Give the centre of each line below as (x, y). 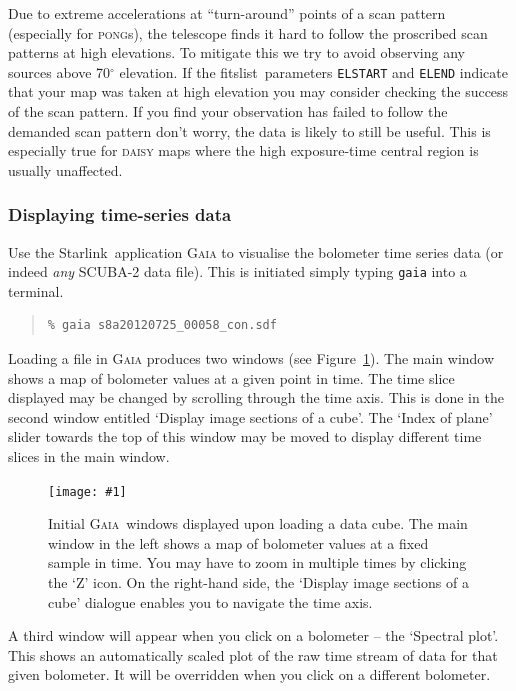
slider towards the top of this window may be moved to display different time (245, 436)
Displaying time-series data (120, 214)
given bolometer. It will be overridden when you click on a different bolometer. (249, 674)
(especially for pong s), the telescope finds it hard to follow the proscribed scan (248, 32)
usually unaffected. (65, 169)
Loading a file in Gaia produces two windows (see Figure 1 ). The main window (251, 358)
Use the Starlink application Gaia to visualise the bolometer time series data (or (256, 251)
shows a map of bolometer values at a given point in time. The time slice (231, 377)
